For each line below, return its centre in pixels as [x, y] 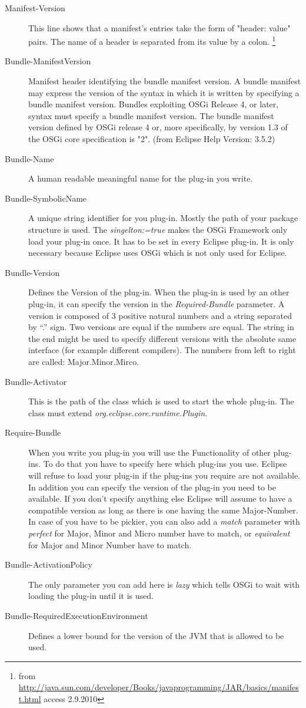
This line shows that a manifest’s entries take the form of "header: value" [159, 27]
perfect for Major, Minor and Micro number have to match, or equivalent [159, 533]
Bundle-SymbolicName [46, 198]
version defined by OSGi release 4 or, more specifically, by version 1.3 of [158, 127]
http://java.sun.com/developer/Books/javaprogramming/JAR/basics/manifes [159, 687]
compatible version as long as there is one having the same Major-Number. [163, 510]
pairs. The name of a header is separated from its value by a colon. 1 [152, 40]
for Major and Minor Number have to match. [110, 544]
